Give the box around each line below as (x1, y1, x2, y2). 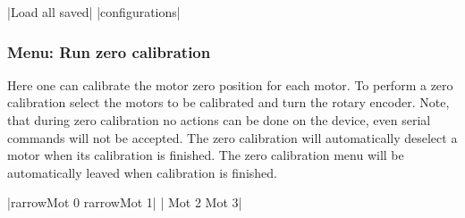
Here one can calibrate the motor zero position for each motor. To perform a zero (7, 75, 453, 94)
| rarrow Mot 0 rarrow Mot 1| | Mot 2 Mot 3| (7, 193, 242, 212)
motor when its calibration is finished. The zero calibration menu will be (7, 146, 404, 164)
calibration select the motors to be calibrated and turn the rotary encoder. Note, (7, 93, 450, 112)
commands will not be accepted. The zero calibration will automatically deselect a (7, 128, 458, 147)
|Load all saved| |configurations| (7, 3, 181, 21)
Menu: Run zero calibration (7, 40, 211, 63)
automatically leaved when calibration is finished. (7, 163, 277, 181)
